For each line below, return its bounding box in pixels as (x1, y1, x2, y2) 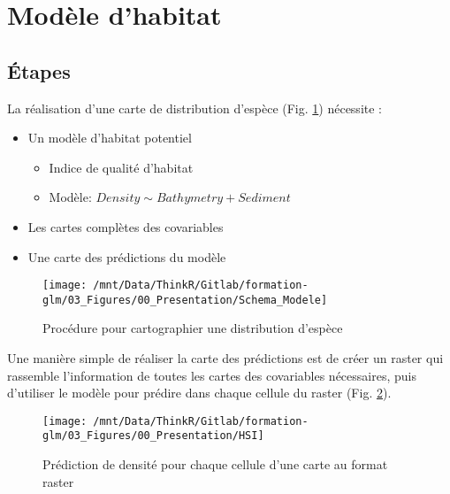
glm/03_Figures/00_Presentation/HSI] (42, 429, 264, 443)
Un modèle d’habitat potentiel (27, 128, 192, 147)
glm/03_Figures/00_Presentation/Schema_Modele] (42, 293, 328, 306)
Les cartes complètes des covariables (27, 217, 224, 235)
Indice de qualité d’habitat (49, 158, 194, 176)
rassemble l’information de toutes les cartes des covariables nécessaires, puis (7, 366, 416, 384)
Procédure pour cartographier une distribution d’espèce (42, 319, 343, 337)
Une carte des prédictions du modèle (27, 247, 226, 266)
